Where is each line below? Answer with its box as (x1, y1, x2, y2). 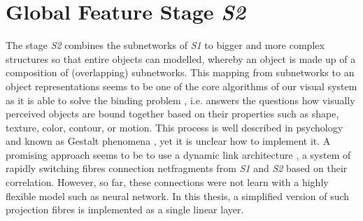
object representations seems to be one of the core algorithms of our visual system (6, 78, 357, 93)
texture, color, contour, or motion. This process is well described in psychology (6, 120, 343, 134)
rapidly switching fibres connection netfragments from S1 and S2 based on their (6, 161, 348, 176)
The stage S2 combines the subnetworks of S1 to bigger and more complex (6, 38, 325, 52)
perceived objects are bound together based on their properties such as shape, (6, 106, 339, 121)
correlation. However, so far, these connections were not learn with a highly (6, 175, 329, 190)
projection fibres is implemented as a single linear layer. (6, 202, 244, 217)
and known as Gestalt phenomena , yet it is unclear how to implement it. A (6, 134, 331, 148)
